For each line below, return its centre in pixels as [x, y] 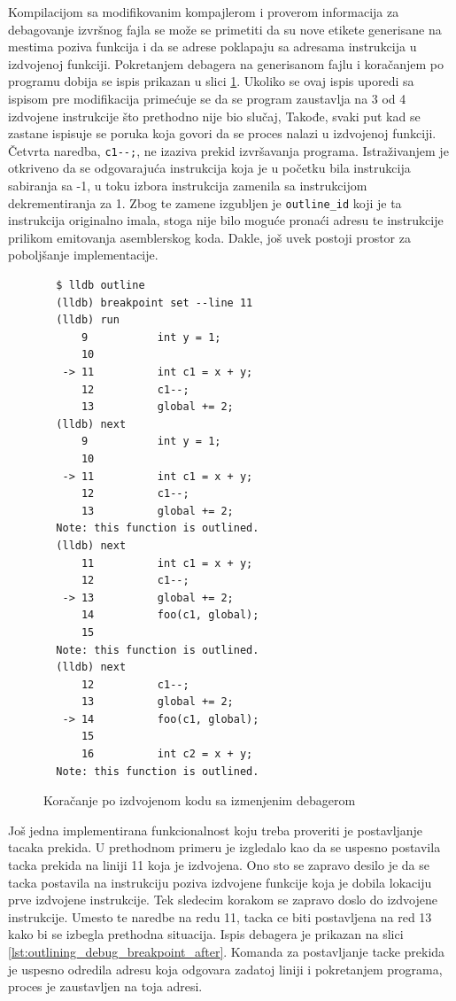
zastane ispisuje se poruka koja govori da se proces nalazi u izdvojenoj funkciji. [222, 133]
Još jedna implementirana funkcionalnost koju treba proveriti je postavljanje [216, 830]
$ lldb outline [100, 286]
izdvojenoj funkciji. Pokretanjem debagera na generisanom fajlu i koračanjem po [226, 63]
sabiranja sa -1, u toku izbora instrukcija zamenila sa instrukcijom [188, 185]
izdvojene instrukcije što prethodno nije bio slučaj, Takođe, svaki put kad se [214, 116]
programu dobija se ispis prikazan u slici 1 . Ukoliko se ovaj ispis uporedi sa [211, 81]
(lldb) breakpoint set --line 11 [155, 303]
